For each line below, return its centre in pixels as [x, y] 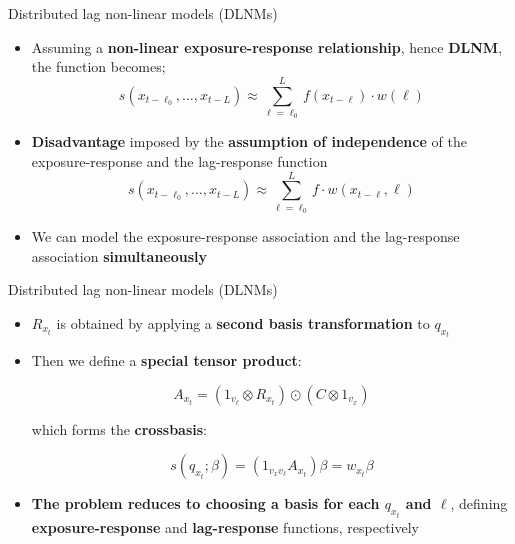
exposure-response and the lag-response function [179, 160]
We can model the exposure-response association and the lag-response [245, 236]
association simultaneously [119, 255]
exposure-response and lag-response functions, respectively [225, 526]
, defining [479, 503]
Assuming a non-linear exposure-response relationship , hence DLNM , [267, 46]
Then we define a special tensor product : [166, 360]
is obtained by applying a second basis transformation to [243, 322]
